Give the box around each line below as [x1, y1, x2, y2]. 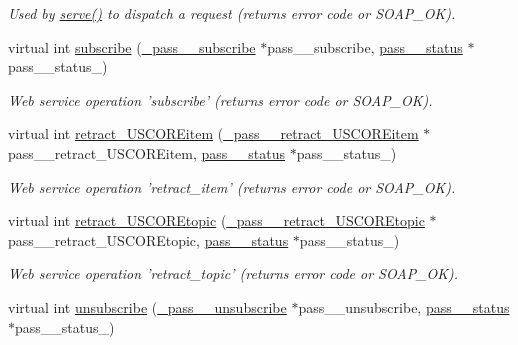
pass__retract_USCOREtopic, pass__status [8, 229, 289, 250]
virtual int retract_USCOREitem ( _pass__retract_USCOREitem [8, 123, 419, 144]
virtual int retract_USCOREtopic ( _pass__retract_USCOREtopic [8, 210, 425, 231]
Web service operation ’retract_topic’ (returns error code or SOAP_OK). [8, 263, 459, 284]
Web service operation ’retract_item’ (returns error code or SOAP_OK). [8, 176, 456, 197]
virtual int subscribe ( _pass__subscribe [8, 36, 256, 57]
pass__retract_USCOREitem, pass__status [8, 142, 286, 163]
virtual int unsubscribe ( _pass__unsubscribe [8, 296, 287, 317]
